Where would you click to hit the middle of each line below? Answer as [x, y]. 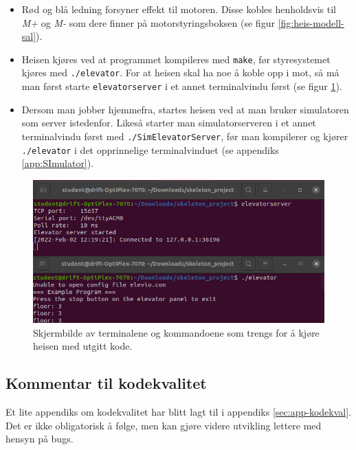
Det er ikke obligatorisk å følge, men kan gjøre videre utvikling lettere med [164, 425]
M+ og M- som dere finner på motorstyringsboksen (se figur [148, 22]
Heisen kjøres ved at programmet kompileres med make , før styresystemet [176, 59]
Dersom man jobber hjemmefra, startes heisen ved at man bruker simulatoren [185, 109]
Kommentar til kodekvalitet [106, 383]
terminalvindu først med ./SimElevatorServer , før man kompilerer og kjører [185, 136]
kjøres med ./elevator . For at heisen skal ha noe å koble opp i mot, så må [180, 72]
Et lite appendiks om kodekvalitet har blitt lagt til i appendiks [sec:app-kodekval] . [178, 412]
